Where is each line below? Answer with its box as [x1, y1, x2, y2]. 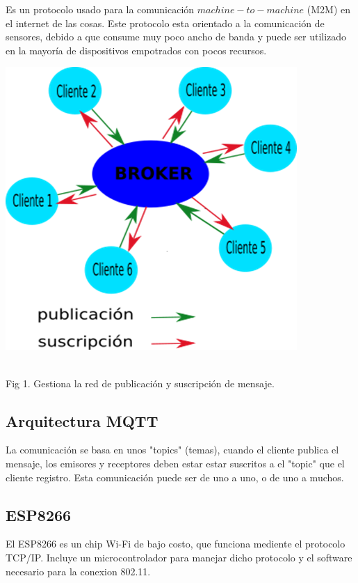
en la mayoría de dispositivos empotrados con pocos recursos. [6, 42, 267, 57]
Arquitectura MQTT [6, 410, 158, 431]
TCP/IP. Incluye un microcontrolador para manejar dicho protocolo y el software [6, 550, 352, 564]
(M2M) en [307, 2, 351, 16]
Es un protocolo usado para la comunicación [6, 2, 195, 16]
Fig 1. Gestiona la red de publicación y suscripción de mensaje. [6, 375, 275, 390]
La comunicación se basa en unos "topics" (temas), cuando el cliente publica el [6, 442, 339, 457]
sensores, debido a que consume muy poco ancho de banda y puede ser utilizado [6, 29, 347, 44]
